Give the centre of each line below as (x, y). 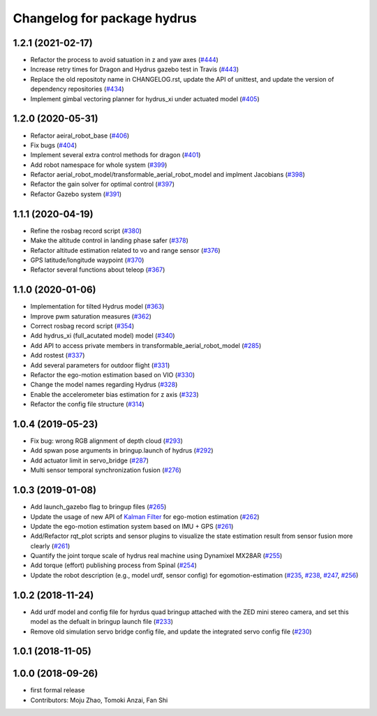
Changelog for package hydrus (105, 18)
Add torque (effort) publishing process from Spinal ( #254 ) (113, 565)
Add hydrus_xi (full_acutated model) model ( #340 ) (103, 336)
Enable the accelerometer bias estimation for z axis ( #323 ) (114, 394)
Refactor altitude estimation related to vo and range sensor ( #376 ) (125, 250)
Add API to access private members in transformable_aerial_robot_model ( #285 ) (146, 345)
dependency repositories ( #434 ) (77, 89)
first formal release (58, 690)
